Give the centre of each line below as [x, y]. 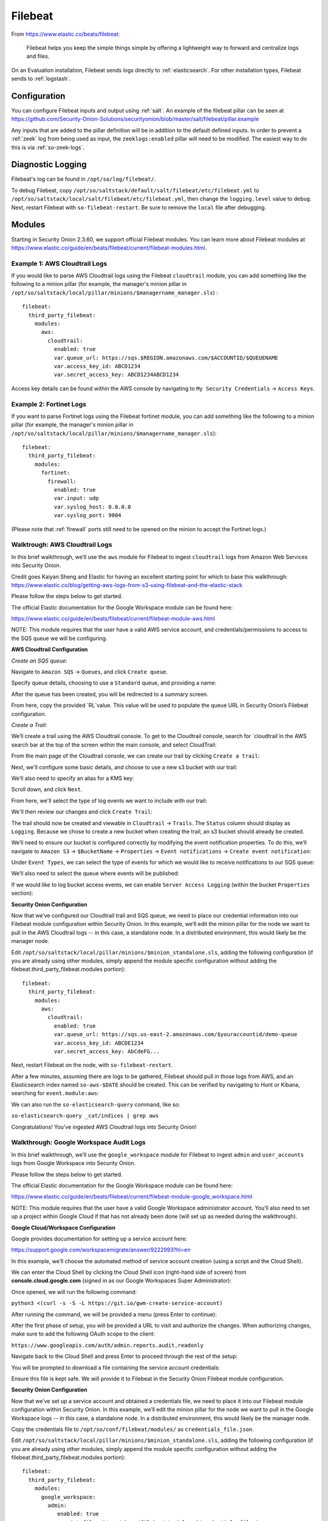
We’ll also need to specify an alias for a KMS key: [73, 778]
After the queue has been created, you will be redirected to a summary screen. [110, 694]
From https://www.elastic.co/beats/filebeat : [66, 34]
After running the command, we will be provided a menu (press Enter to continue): [114, 1314]
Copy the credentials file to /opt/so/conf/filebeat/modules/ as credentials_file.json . [133, 1429]
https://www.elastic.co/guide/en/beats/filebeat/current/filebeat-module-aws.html [113, 619]
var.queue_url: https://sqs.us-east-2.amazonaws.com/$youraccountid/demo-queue [176, 1035]
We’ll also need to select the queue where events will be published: [95, 874]
